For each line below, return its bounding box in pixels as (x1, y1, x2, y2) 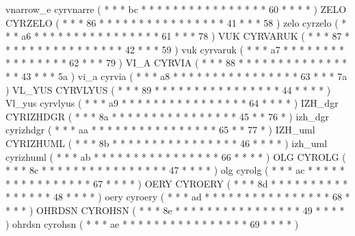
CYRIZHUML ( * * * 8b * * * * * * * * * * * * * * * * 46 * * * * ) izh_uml (5, 135, 328, 150)
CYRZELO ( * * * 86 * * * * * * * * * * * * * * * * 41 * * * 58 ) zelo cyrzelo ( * (5, 15, 347, 29)
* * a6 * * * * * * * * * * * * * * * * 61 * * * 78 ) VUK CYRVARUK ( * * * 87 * (5, 29, 350, 43)
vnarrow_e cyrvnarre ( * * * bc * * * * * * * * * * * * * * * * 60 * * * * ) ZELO (5, 2, 347, 16)
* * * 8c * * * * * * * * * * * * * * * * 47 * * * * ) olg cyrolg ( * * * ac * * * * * (5, 163, 345, 177)
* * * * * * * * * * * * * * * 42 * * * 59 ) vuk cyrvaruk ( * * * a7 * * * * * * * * (5, 42, 344, 56)
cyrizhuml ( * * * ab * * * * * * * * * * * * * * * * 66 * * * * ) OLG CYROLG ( (5, 149, 346, 163)
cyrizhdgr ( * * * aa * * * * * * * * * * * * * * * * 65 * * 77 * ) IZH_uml (5, 122, 315, 137)
